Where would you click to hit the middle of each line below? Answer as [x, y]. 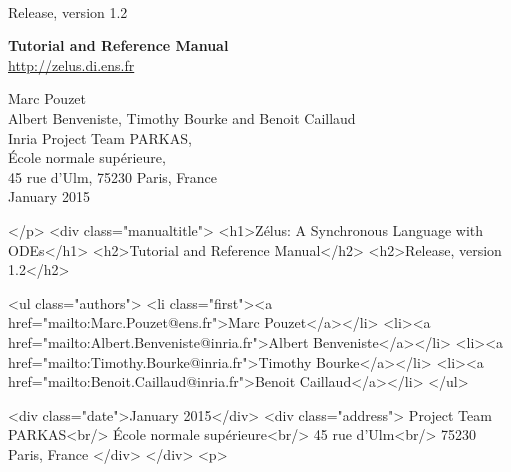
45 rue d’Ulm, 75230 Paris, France [113, 176]
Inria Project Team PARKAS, [100, 137]
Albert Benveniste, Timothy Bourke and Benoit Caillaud [182, 117]
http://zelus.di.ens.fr [71, 64]
